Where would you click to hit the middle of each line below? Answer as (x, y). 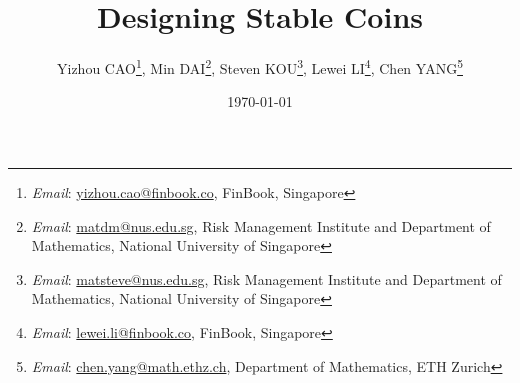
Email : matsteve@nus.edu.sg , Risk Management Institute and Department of (266, 278)
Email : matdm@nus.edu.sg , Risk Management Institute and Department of (261, 225)
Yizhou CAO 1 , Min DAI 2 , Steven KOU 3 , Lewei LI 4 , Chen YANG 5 (260, 66)
